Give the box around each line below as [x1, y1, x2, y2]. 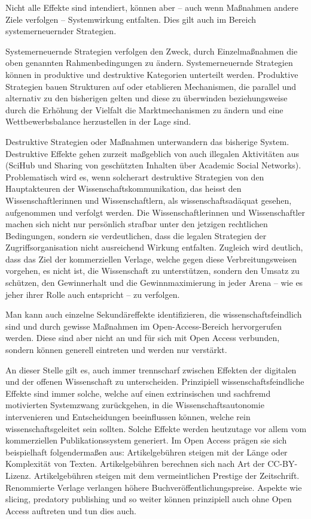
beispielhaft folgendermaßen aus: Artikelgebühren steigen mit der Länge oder [5, 445, 288, 458]
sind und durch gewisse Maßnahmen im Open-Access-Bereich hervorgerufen [5, 319, 282, 332]
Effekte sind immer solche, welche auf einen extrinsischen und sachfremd [5, 387, 271, 399]
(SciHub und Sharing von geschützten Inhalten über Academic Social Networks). [5, 159, 301, 171]
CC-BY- [267, 457, 298, 470]
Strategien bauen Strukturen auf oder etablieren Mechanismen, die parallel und [5, 80, 297, 92]
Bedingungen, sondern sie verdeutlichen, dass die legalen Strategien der [5, 229, 267, 242]
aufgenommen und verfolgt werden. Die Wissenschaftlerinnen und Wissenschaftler [5, 206, 305, 218]
